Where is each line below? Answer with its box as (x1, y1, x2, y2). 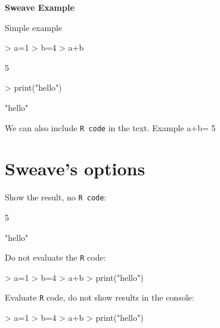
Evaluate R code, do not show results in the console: (5, 291, 194, 304)
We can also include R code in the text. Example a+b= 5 (5, 121, 216, 134)
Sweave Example (5, 1, 75, 13)
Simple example (5, 21, 63, 33)
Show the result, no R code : (5, 191, 107, 203)
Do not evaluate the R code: (5, 251, 106, 264)
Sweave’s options (5, 156, 145, 181)
